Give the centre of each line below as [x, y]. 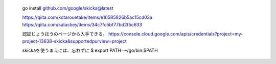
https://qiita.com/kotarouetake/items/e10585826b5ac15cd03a [87, 17]
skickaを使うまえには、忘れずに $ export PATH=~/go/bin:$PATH [90, 50]
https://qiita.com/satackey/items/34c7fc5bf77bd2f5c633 [82, 24]
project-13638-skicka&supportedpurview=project [75, 41]
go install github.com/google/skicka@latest [68, 8]
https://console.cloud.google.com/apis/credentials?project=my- [176, 34]
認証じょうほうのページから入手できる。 [65, 34]
